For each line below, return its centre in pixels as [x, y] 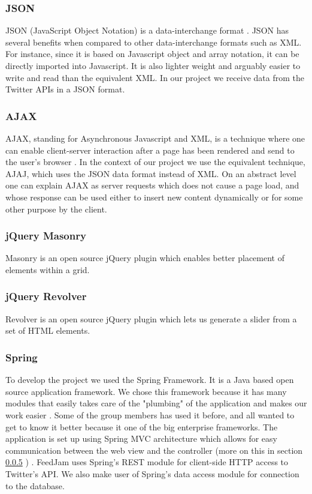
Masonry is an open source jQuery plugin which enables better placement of [145, 258]
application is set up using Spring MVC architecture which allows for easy [141, 438]
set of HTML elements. [48, 330]
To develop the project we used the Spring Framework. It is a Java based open [150, 380]
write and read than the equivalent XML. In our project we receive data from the [155, 77]
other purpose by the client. [56, 209]
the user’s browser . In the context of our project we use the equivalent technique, [155, 162]
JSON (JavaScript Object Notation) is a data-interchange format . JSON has [147, 30]
